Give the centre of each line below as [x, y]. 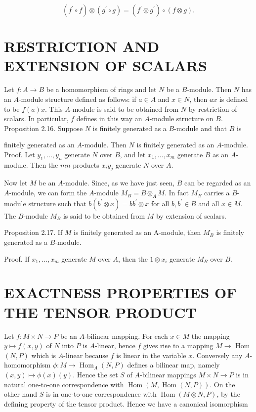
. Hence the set [95, 374]
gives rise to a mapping [178, 345]
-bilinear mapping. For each [126, 336]
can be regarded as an [218, 183]
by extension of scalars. [191, 215]
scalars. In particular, [36, 118]
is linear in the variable [151, 355]
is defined [234, 99]
